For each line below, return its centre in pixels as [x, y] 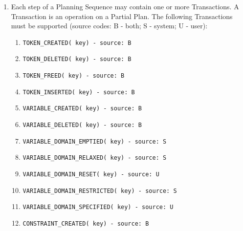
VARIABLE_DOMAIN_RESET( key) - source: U [91, 175]
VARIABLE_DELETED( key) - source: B [82, 125]
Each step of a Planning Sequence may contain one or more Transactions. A [125, 6]
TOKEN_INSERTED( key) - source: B [79, 92]
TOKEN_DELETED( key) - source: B [77, 59]
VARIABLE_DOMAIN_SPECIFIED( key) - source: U [98, 207]
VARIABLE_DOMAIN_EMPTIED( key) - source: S [95, 141]
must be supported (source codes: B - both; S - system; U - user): [109, 26]
